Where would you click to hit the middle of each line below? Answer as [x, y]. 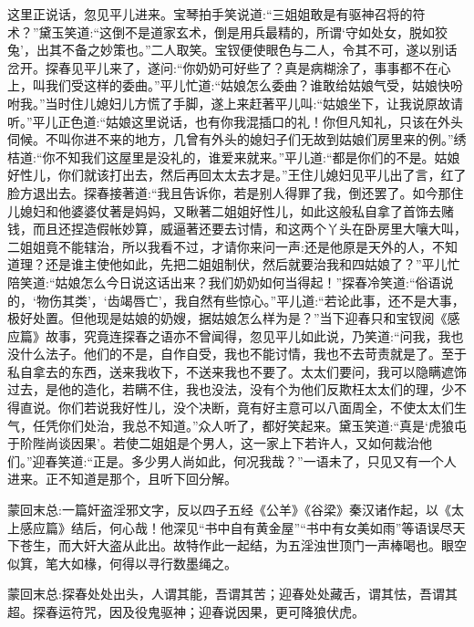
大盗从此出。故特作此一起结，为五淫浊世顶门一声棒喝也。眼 [275, 545]
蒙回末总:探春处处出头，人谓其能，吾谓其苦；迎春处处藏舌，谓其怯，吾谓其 [232, 594]
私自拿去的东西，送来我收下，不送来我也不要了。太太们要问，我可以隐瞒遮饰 [237, 371]
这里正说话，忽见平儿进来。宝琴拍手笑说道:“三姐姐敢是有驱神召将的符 [216, 14]
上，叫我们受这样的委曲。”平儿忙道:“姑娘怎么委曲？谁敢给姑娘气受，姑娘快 [229, 85]
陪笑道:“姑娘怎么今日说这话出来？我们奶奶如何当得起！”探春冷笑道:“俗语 [224, 282]
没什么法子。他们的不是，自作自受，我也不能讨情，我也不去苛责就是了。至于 [237, 354]
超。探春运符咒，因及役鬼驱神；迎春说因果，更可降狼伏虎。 [186, 611]
